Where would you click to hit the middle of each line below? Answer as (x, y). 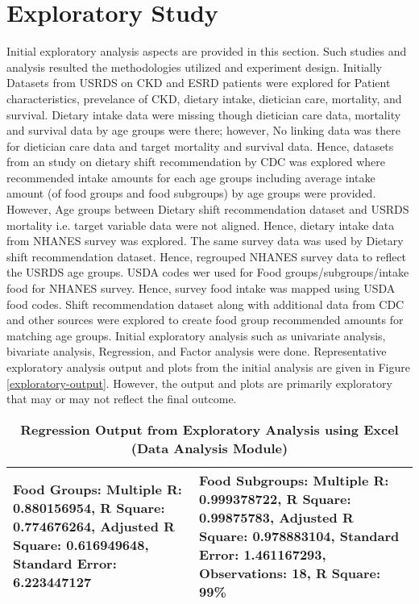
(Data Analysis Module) (209, 448)
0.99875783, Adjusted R (276, 517)
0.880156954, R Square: (89, 508)
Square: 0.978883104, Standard (299, 535)
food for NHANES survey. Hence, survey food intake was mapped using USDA (201, 288)
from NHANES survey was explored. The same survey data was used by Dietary (205, 241)
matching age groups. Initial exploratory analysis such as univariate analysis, (196, 335)
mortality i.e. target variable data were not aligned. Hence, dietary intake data (201, 225)
